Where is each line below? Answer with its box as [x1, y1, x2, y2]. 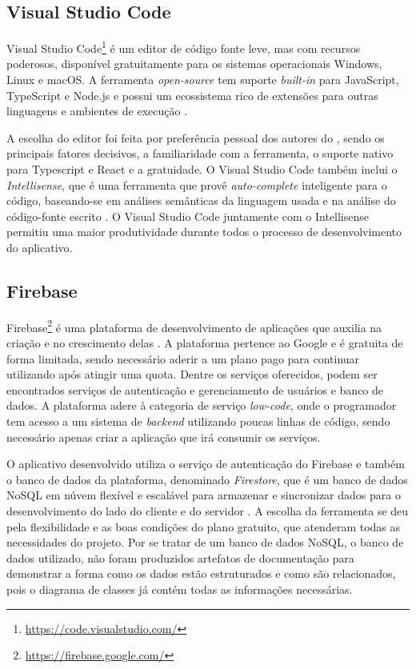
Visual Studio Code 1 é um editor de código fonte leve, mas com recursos [6, 38, 361, 56]
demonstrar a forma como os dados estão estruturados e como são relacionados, [6, 565, 396, 582]
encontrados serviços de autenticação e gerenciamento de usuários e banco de [6, 381, 384, 398]
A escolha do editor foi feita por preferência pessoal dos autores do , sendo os [6, 129, 385, 146]
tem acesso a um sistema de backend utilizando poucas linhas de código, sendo [6, 413, 390, 429]
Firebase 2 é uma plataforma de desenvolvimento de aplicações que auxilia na [6, 316, 382, 335]
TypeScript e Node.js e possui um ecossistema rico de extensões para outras [6, 86, 378, 103]
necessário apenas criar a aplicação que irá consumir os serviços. [6, 428, 321, 445]
